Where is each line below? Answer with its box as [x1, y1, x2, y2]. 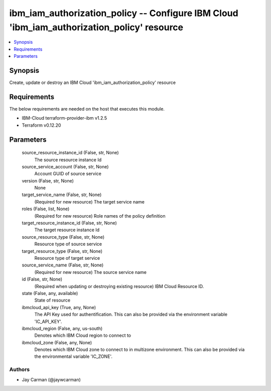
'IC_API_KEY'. [34, 318, 62, 324]
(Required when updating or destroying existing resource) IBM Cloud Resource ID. [34, 283, 204, 289]
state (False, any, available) [22, 290, 78, 296]
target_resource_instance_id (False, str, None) [22, 220, 117, 226]
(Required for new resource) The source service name [34, 269, 147, 275]
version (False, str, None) [22, 177, 74, 183]
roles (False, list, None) [22, 206, 70, 212]
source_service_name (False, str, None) [22, 262, 104, 268]
